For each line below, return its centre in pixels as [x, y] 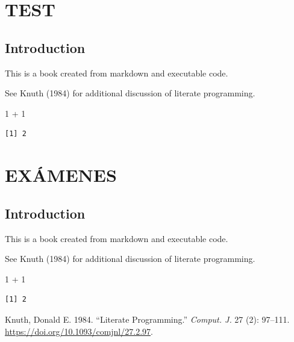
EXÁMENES [61, 175]
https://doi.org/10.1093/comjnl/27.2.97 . [79, 331]
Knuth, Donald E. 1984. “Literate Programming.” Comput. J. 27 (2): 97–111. [147, 319]
